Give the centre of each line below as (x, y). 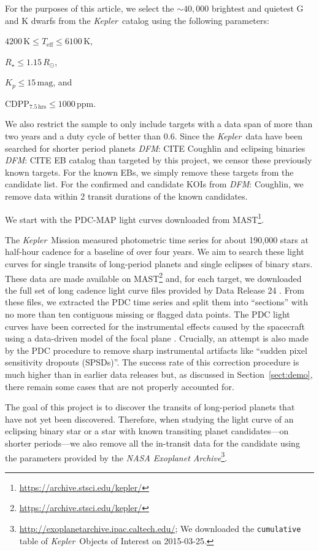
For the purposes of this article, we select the (90, 8)
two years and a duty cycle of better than (83, 136)
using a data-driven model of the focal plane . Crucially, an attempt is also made (157, 338)
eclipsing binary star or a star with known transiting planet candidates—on (147, 431)
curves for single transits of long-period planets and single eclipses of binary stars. (159, 264)
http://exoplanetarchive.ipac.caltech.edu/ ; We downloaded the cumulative (160, 529)
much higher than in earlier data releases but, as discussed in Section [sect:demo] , (159, 374)
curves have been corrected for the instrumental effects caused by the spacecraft (155, 326)
